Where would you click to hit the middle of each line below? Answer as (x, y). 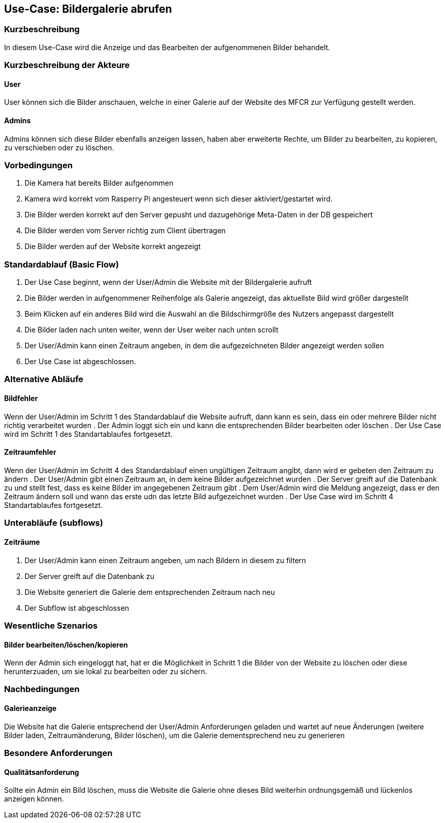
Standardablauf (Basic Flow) (62, 264)
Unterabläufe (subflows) (54, 523)
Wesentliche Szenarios (51, 625)
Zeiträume (22, 542)
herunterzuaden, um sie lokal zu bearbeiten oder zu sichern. (106, 672)
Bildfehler (21, 398)
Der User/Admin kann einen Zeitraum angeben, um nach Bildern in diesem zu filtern (165, 560)
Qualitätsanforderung (42, 772)
